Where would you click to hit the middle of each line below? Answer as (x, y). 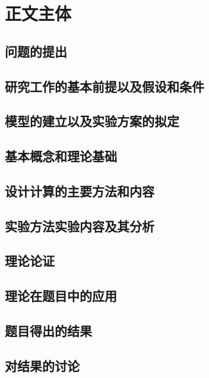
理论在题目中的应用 (61, 296)
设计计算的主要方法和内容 (80, 190)
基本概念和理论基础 (61, 156)
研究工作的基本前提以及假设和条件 (104, 86)
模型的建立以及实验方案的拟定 (92, 121)
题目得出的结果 (48, 331)
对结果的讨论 (42, 365)
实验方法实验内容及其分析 (80, 226)
